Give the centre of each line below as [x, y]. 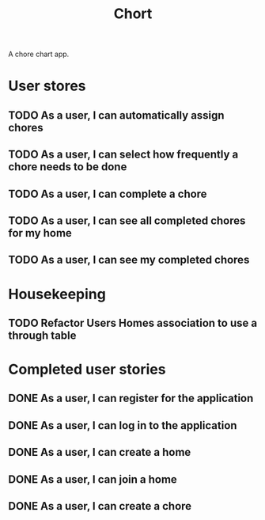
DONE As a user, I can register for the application [131, 399]
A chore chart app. [39, 54]
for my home [40, 233]
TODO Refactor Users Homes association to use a [133, 323]
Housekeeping [57, 294]
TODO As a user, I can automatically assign [116, 115]
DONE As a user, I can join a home [93, 479]
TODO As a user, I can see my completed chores [129, 260]
